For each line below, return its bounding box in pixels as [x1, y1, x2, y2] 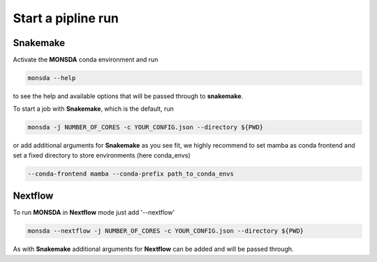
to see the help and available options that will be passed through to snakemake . [13, 92, 244, 100]
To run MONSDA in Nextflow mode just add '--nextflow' [13, 208, 175, 217]
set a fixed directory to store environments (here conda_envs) [13, 151, 191, 160]
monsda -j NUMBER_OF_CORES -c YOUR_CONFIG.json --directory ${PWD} [27, 123, 264, 132]
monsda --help [27, 74, 76, 82]
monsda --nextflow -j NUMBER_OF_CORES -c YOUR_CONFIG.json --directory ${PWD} [27, 227, 304, 235]
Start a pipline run [13, 10, 119, 26]
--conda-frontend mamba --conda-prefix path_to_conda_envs [27, 169, 234, 178]
